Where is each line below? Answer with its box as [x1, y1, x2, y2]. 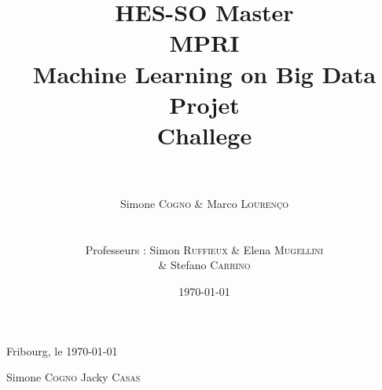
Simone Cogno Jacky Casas [6, 369, 141, 385]
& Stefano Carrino [158, 257, 251, 273]
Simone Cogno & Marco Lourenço [119, 195, 289, 212]
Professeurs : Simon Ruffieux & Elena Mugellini [85, 241, 324, 257]
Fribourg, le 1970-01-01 [6, 342, 118, 359]
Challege [156, 118, 252, 151]
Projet [169, 88, 240, 120]
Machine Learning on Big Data [32, 57, 376, 89]
